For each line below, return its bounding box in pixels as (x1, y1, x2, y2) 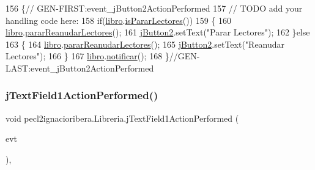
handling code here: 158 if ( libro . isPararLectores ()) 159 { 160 (6, 13, 232, 26)
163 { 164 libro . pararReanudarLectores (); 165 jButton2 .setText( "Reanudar (6, 37, 285, 50)
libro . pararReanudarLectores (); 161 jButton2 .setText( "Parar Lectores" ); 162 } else (6, 26, 310, 39)
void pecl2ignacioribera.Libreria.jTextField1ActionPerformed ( (6, 111, 239, 124)
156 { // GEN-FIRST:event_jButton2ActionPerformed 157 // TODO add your (6, 2, 303, 14)
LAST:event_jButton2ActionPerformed (6, 61, 154, 74)
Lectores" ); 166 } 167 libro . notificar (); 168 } (6, 50, 169, 62)
